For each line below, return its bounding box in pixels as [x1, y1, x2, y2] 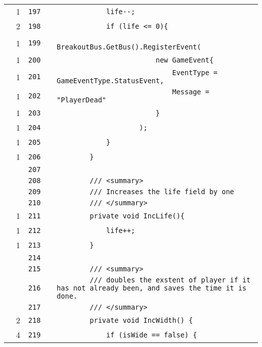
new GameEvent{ [156, 55, 214, 64]
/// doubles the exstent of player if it [90, 276, 251, 284]
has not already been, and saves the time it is [56, 284, 247, 292]
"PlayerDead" [56, 96, 106, 104]
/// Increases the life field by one [90, 188, 234, 196]
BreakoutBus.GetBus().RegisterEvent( [56, 43, 202, 51]
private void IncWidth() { [90, 316, 193, 324]
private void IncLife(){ [90, 211, 185, 220]
